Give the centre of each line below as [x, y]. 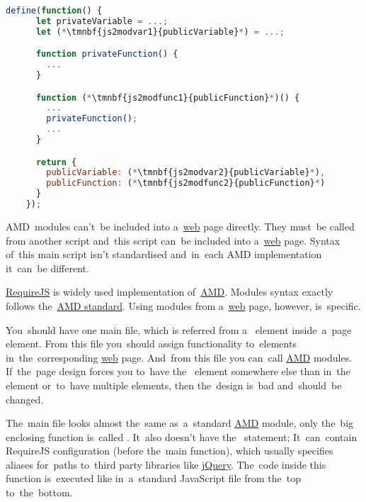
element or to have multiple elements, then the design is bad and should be [174, 385]
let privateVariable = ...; [102, 21]
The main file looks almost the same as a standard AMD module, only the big [180, 423]
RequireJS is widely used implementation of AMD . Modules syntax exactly [170, 292]
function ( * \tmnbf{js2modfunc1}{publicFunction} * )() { [168, 97]
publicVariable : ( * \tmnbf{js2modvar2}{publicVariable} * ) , [186, 173]
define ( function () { [54, 11]
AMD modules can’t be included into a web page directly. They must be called [180, 226]
